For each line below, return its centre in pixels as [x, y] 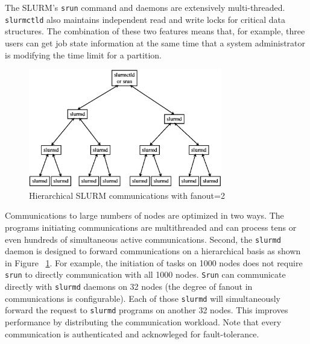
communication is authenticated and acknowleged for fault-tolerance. [132, 333]
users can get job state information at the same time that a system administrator [155, 42]
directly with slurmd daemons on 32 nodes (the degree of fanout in [129, 286]
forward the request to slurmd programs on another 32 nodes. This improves [147, 310]
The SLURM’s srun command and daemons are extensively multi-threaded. [145, 7]
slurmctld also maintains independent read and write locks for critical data [145, 19]
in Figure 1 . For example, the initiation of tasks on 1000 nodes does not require [154, 262]
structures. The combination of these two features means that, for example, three [155, 31]
